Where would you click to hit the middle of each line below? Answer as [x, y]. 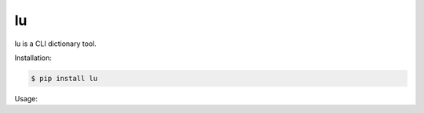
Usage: [26, 98]
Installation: [33, 58]
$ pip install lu [64, 78]
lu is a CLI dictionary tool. [56, 44]
